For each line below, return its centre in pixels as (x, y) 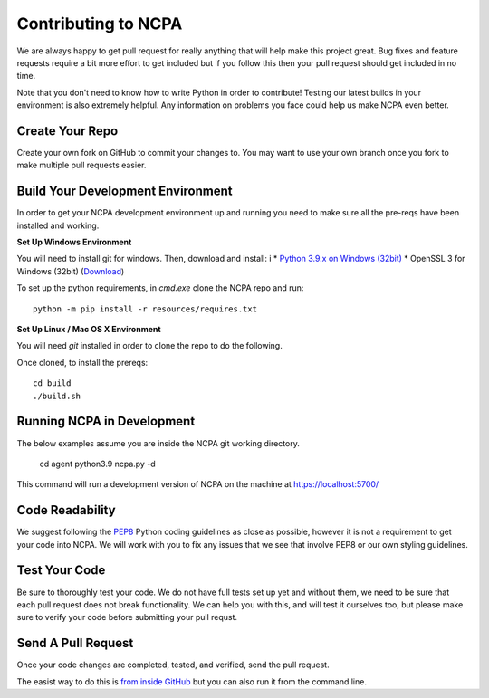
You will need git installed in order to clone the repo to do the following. (149, 346)
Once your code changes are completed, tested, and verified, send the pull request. (173, 665)
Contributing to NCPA (100, 24)
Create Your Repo (67, 131)
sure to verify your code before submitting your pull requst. (127, 617)
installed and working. (58, 225)
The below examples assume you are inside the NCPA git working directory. (158, 443)
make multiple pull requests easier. (81, 165)
